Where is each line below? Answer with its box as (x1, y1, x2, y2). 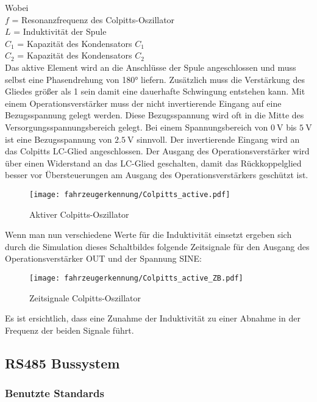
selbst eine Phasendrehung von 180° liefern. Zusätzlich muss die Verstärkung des (5, 73, 305, 85)
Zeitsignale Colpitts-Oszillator (29, 291, 141, 304)
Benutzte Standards (5, 386, 104, 401)
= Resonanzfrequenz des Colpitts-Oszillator (12, 13, 175, 26)
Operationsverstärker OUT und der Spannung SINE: (5, 252, 202, 265)
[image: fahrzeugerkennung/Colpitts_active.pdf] (29, 190, 230, 199)
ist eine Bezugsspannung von (5, 132, 112, 145)
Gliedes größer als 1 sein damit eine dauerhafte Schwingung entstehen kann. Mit (5, 85, 305, 98)
